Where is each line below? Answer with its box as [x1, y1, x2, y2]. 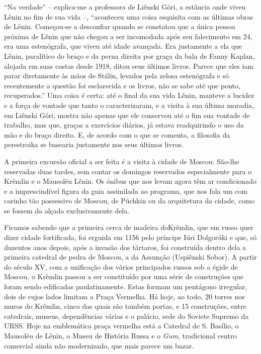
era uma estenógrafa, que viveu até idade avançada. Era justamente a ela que [4, 41, 242, 51]
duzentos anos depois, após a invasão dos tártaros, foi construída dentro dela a [4, 242, 246, 252]
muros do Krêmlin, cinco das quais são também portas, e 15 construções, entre [4, 301, 246, 311]
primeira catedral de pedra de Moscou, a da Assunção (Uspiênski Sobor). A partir [4, 252, 257, 262]
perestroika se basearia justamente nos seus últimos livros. [4, 139, 184, 150]
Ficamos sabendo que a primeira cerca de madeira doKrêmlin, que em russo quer [4, 222, 253, 232]
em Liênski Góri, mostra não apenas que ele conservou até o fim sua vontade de [4, 109, 250, 120]
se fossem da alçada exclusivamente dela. [4, 205, 130, 215]
